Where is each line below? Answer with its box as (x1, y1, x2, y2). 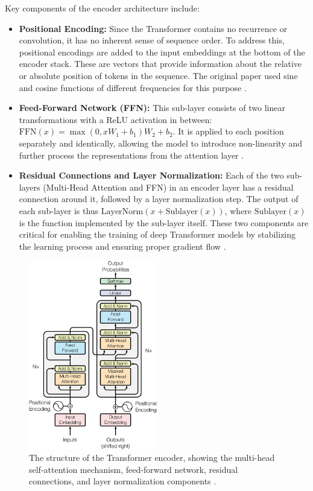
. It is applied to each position (172, 125, 284, 138)
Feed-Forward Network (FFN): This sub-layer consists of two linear (19, 101, 285, 114)
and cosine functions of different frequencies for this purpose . (19, 81, 247, 93)
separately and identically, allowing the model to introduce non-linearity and (19, 136, 303, 149)
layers (19, 180, 40, 193)
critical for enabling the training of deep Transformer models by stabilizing (19, 228, 296, 241)
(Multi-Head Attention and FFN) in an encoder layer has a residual (43, 180, 294, 193)
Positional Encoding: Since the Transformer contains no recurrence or (19, 22, 288, 34)
